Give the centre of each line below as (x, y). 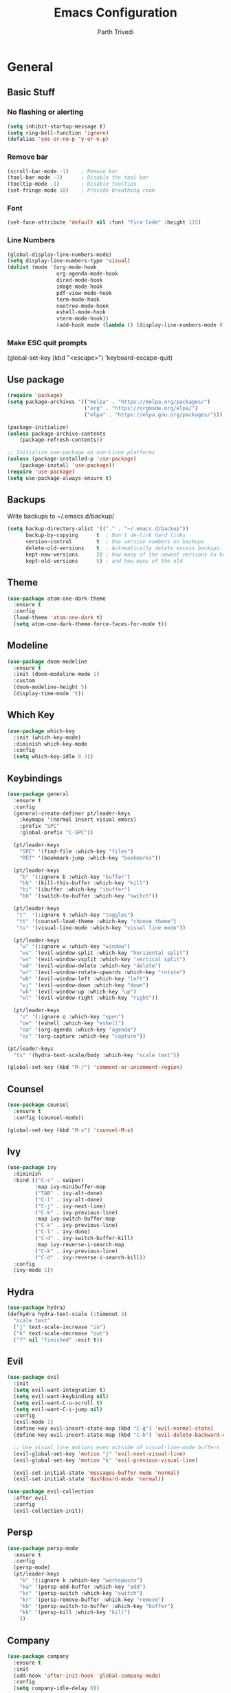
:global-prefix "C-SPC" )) (57, 833)
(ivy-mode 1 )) (33, 1270)
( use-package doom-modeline (47, 661)
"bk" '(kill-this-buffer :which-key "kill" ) (84, 883)
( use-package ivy (32, 1168)
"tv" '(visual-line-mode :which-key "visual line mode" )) (101, 928)
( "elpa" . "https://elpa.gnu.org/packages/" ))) (153, 415)
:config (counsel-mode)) (49, 1118)
